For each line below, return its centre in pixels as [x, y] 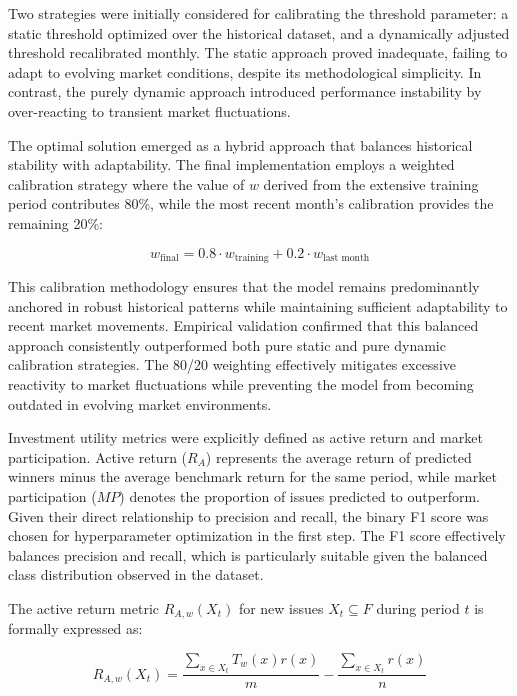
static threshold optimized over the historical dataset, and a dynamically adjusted [259, 32]
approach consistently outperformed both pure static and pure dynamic [227, 344]
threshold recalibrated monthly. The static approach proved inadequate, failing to [258, 52]
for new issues [281, 607]
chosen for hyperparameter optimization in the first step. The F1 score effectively [257, 535]
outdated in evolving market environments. [140, 403]
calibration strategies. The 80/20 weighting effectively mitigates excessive [232, 364]
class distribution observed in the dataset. [136, 574]
